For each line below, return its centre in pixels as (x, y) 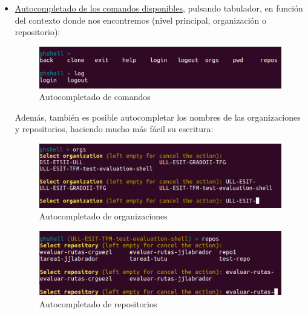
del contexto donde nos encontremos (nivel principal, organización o (141, 20)
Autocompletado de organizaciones (103, 216)
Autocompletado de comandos (95, 97)
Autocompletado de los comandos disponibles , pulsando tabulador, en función (159, 8)
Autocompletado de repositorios (98, 303)
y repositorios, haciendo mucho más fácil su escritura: (114, 129)
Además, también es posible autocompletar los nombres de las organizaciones (158, 117)
